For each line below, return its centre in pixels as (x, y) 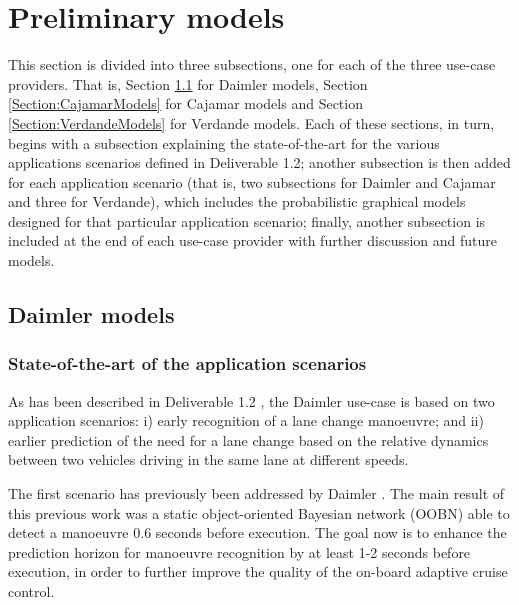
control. (31, 591)
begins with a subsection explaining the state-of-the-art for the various (224, 142)
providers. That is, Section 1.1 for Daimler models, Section (188, 83)
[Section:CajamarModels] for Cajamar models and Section (185, 103)
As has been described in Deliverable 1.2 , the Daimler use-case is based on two (251, 400)
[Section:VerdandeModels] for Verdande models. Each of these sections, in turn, (251, 122)
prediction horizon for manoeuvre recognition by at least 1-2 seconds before (239, 551)
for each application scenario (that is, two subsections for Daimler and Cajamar (252, 181)
